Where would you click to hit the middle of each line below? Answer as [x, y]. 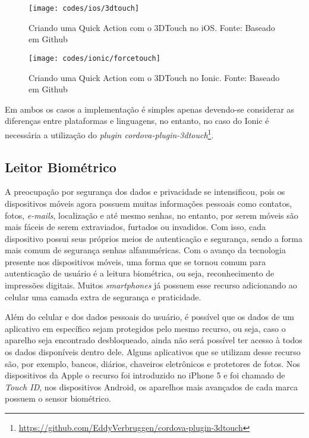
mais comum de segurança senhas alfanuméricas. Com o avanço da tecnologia [145, 250]
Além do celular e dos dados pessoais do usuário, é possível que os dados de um [149, 317]
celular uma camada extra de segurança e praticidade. [103, 296]
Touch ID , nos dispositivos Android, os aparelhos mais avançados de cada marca [151, 386]
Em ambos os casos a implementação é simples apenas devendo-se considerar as [150, 109]
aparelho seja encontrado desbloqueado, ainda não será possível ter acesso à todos [154, 340]
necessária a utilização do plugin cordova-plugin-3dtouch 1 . [109, 133]
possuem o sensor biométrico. [58, 398]
